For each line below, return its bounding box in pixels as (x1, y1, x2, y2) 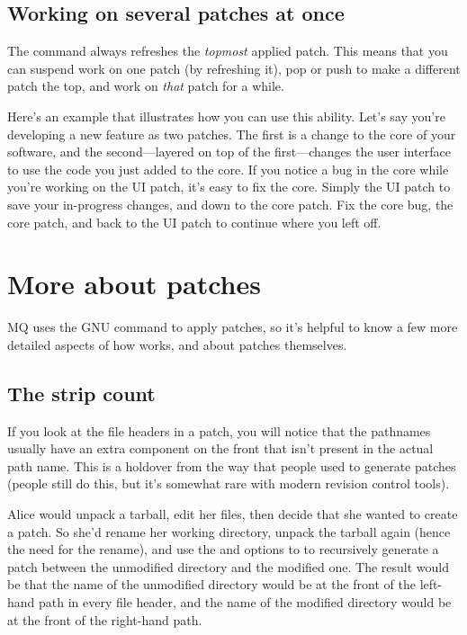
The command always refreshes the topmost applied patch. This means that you (7, 41, 448, 60)
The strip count (7, 379, 156, 407)
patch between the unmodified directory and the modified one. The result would (7, 557, 449, 576)
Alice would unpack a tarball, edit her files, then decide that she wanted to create (7, 505, 458, 523)
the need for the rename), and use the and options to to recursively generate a (7, 540, 439, 559)
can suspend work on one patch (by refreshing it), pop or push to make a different (7, 58, 461, 77)
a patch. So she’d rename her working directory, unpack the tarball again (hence (7, 522, 451, 541)
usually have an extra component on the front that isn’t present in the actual (7, 439, 434, 458)
